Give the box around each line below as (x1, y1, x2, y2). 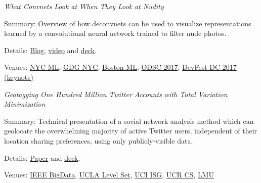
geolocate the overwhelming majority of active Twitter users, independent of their (4, 125, 257, 136)
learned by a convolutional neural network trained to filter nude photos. (4, 28, 227, 38)
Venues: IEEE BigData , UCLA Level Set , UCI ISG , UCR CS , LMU (4, 169, 214, 180)
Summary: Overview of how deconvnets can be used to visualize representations (4, 18, 251, 28)
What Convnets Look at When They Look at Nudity (4, 1, 164, 11)
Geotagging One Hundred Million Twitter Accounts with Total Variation (4, 88, 228, 99)
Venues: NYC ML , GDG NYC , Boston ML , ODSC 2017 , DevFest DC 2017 (4, 62, 237, 72)
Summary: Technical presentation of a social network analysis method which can (4, 115, 254, 126)
